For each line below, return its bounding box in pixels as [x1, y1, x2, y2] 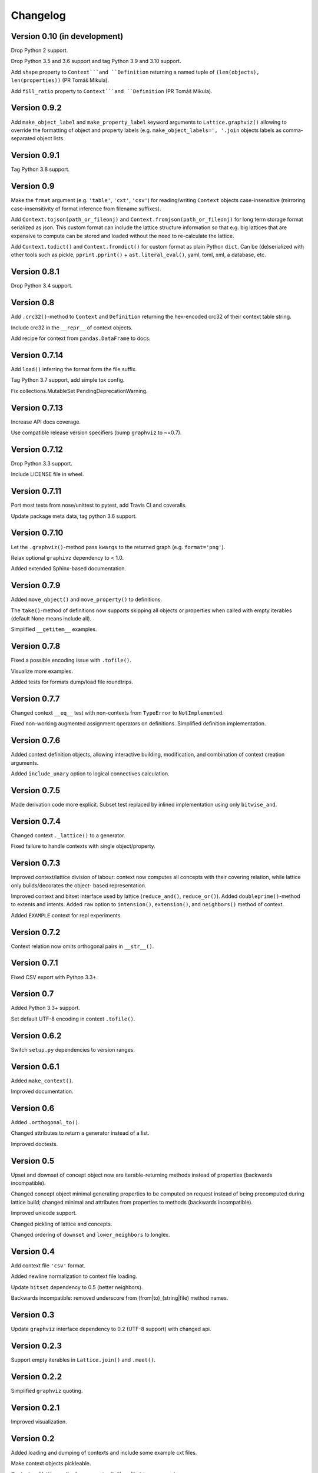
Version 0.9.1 [11, 150, 60, 160]
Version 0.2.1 [11, 1402, 60, 1412]
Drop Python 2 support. [11, 47, 68, 54]
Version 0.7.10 [11, 528, 64, 538]
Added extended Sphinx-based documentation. [11, 565, 127, 572]
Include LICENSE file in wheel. [11, 471, 84, 478]
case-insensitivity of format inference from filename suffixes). [11, 205, 161, 212]
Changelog [11, 9, 66, 22]
